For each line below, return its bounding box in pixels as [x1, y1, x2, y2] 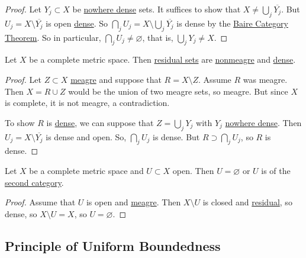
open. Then [172, 164, 214, 176]
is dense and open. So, [46, 130, 127, 143]
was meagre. [243, 73, 288, 85]
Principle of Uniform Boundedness [5, 236, 221, 254]
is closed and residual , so [202, 196, 292, 208]
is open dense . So [46, 17, 108, 29]
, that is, [142, 31, 173, 43]
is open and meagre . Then [86, 196, 181, 208]
